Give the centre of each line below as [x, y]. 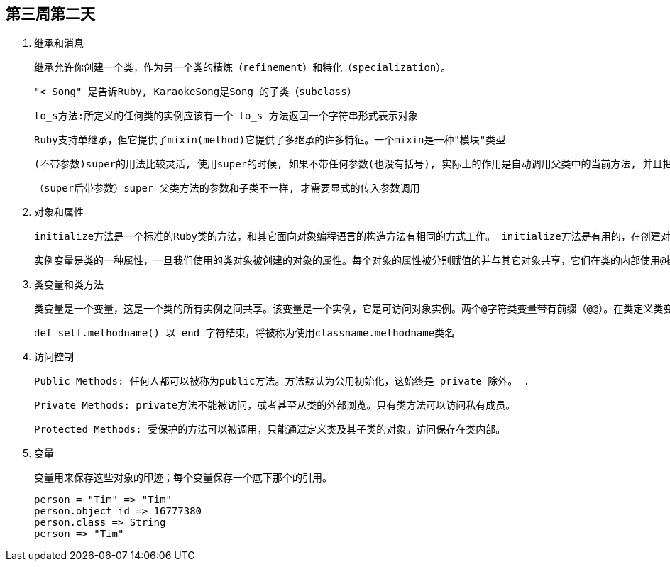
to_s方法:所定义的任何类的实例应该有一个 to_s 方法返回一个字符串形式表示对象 [226, 116]
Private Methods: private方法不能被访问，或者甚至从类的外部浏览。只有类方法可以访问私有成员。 [275, 406]
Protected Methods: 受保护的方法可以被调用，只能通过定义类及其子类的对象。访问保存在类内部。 [270, 430]
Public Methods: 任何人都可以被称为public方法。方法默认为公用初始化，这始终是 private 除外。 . [282, 381]
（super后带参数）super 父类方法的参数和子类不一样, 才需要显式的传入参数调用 [227, 188]
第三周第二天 [50, 14]
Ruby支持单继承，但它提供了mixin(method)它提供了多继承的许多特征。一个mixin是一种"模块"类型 [270, 140]
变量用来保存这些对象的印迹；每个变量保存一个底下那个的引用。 [183, 478]
